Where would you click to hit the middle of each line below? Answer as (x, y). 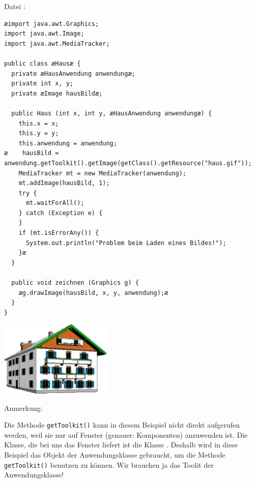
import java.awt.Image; (44, 34)
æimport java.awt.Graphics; (52, 24)
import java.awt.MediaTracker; (57, 43)
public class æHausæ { (42, 63)
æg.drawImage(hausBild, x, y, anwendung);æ (93, 293)
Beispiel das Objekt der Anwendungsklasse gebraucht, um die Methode (115, 455)
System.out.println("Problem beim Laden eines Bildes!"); (126, 243)
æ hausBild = (32, 153)
